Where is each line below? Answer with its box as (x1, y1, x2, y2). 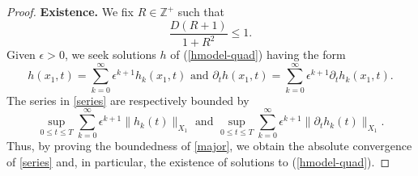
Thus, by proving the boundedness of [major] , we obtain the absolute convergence (6, 137, 412, 154)
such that (177, 3, 225, 19)
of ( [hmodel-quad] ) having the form (170, 46, 346, 62)
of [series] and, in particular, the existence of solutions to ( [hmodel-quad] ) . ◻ (6, 153, 390, 170)
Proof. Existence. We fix (6, 3, 134, 19)
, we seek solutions (64, 46, 156, 62)
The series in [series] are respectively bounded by (6, 91, 250, 108)
